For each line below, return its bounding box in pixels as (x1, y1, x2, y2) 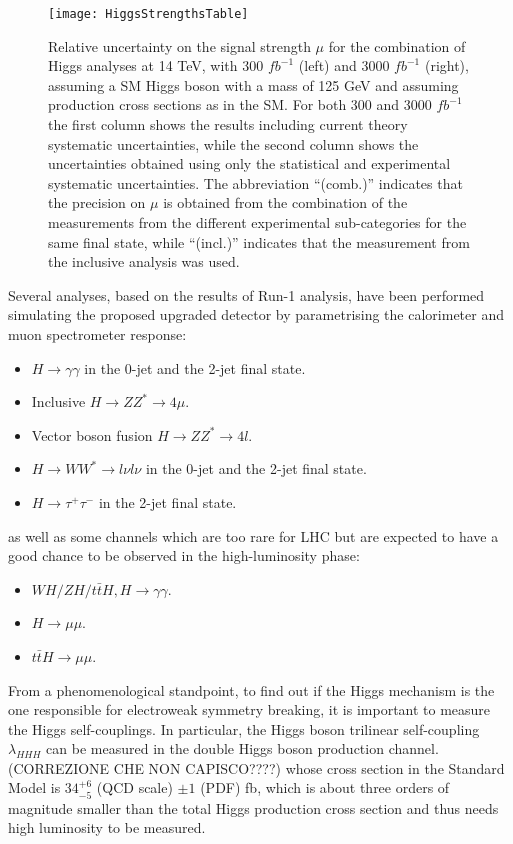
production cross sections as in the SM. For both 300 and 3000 (48, 94, 432, 115)
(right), (424, 55, 469, 76)
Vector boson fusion (31, 424, 153, 445)
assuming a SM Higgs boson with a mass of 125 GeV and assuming (48, 74, 459, 95)
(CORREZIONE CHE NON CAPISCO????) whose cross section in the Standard (8, 757, 505, 778)
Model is (8, 777, 61, 798)
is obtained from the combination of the (163, 192, 408, 213)
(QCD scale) (96, 777, 173, 798)
